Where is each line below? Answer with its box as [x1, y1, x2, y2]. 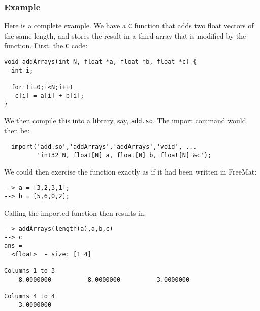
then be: [4, 125, 30, 135]
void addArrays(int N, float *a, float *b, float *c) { [4, 58, 197, 66]
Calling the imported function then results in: [4, 207, 146, 218]
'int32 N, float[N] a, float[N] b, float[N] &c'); [37, 151, 212, 159]
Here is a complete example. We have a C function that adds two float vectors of [4, 20, 254, 31]
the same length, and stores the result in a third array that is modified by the [4, 30, 246, 41]
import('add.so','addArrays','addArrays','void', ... [11, 143, 197, 151]
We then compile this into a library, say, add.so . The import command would [4, 115, 246, 126]
